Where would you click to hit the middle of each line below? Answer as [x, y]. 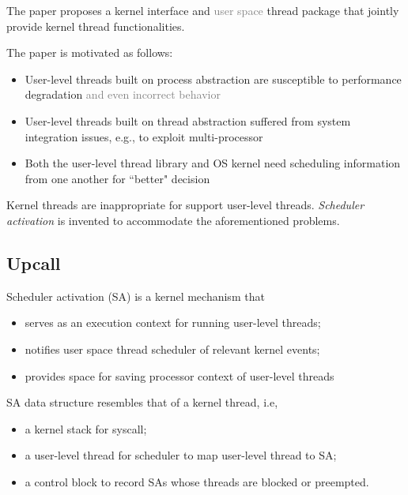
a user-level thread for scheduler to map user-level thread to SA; [181, 455]
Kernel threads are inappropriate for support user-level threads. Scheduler [185, 205]
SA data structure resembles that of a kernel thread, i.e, [142, 402]
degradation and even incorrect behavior [123, 94]
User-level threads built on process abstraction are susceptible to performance [213, 79]
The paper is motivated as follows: [90, 52]
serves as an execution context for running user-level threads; [173, 322]
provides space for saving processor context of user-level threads [179, 375]
